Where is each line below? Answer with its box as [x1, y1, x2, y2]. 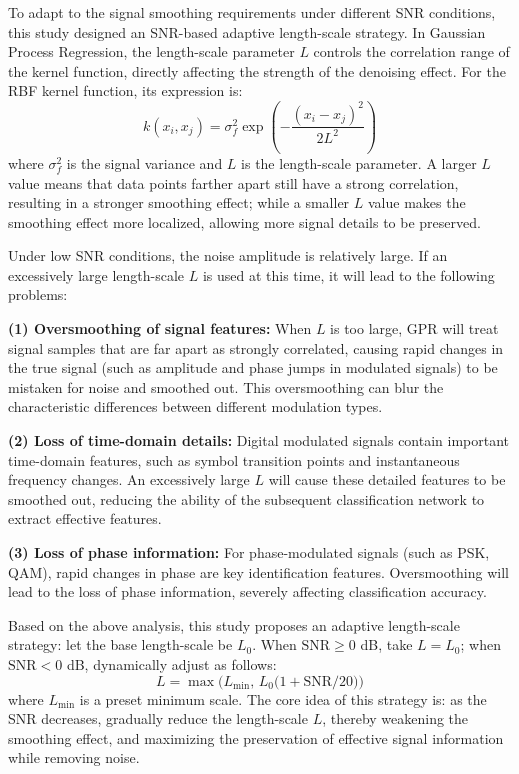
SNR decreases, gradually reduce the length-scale [8, 708, 308, 729]
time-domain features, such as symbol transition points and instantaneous [8, 449, 460, 470]
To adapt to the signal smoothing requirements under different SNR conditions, [8, 2, 496, 22]
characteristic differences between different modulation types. [8, 396, 383, 417]
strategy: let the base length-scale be [8, 634, 233, 655]
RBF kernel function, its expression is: [8, 80, 243, 101]
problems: [8, 284, 68, 305]
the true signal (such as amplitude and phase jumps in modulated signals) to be [8, 357, 498, 378]
